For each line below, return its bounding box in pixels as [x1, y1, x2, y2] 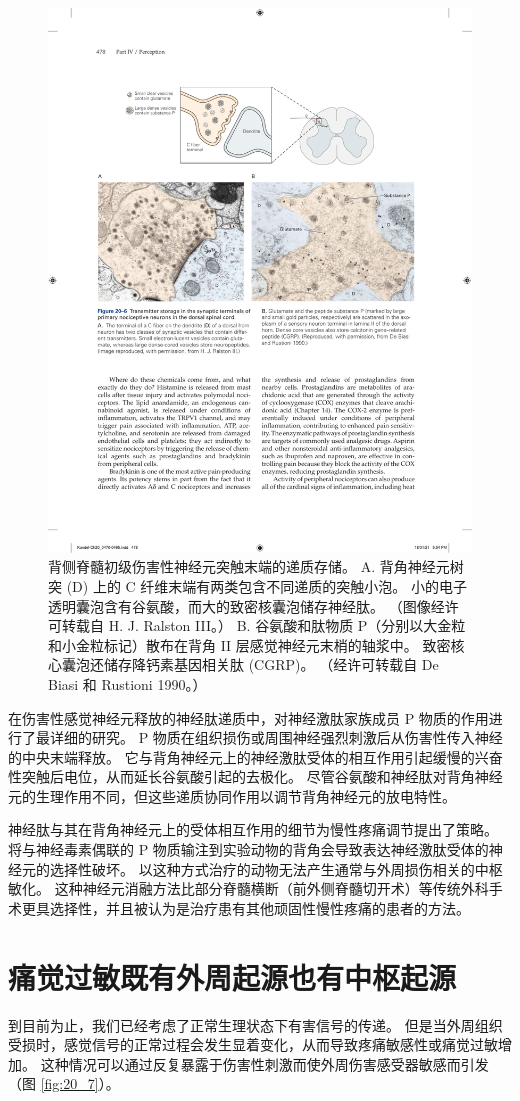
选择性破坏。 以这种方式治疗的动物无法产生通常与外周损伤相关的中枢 [49, 858, 503, 879]
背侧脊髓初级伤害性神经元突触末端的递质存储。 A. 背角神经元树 [48, 556, 464, 577]
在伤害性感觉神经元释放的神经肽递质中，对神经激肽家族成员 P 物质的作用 [8, 707, 489, 728]
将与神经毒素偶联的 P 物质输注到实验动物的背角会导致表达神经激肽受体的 [8, 839, 489, 860]
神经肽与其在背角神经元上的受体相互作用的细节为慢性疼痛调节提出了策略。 [8, 819, 498, 840]
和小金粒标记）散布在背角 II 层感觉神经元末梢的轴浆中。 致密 [48, 634, 451, 655]
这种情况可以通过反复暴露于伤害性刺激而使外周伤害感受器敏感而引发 [40, 1053, 489, 1074]
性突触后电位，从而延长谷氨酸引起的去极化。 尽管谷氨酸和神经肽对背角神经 [8, 766, 503, 787]
